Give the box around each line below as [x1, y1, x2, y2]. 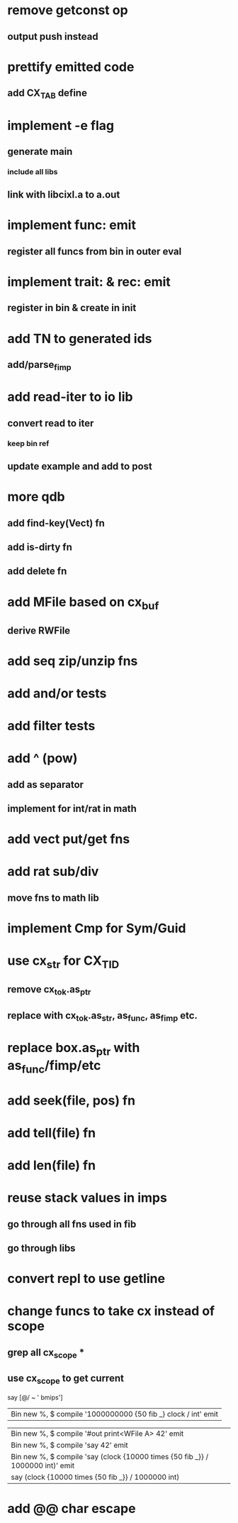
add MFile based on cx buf [7, 594, 159, 612]
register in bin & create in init [7, 302, 137, 314]
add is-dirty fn [7, 541, 73, 553]
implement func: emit [7, 217, 137, 233]
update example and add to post [7, 460, 152, 472]
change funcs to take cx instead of [7, 1303, 215, 1319]
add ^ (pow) [7, 750, 78, 766]
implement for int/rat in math [7, 803, 137, 815]
